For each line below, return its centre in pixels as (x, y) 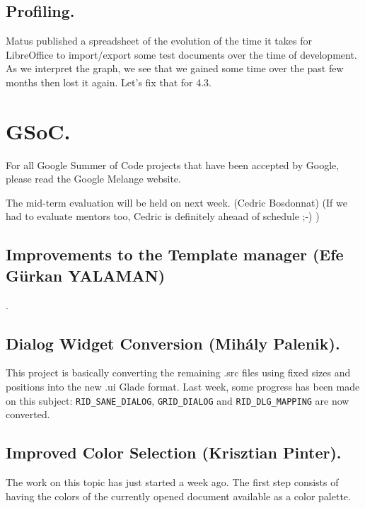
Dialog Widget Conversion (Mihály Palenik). (173, 343)
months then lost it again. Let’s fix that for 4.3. (109, 82)
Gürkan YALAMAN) (86, 275)
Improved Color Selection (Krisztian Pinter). (174, 452)
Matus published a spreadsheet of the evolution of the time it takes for (159, 41)
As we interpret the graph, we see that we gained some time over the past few (175, 68)
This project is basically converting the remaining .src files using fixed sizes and (178, 373)
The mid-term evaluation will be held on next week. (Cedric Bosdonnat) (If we (176, 202)
